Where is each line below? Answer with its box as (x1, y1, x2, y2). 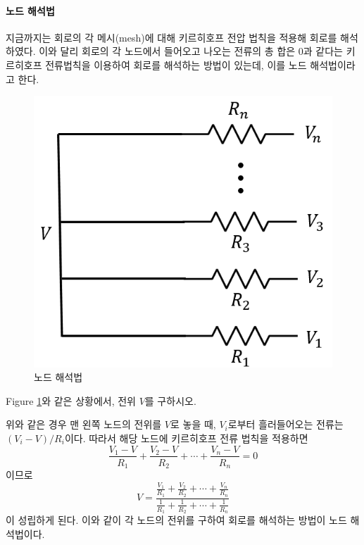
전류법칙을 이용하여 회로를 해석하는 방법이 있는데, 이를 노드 (45, 57, 307, 72)
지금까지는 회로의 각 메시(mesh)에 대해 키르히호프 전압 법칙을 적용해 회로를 (6, 30, 337, 44)
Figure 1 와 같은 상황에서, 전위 (6, 393, 136, 408)
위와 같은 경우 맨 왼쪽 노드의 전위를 (6, 417, 162, 432)
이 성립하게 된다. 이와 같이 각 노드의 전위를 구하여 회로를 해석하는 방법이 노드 (6, 513, 347, 527)
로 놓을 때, (170, 417, 216, 432)
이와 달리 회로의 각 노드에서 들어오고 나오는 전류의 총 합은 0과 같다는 (39, 44, 343, 58)
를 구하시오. (144, 393, 196, 408)
